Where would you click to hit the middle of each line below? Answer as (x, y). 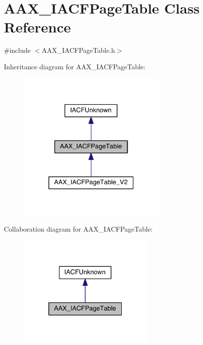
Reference (37, 27)
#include (17, 50)
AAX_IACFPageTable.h (78, 50)
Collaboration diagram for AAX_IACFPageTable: (78, 228)
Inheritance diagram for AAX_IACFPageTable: (75, 66)
